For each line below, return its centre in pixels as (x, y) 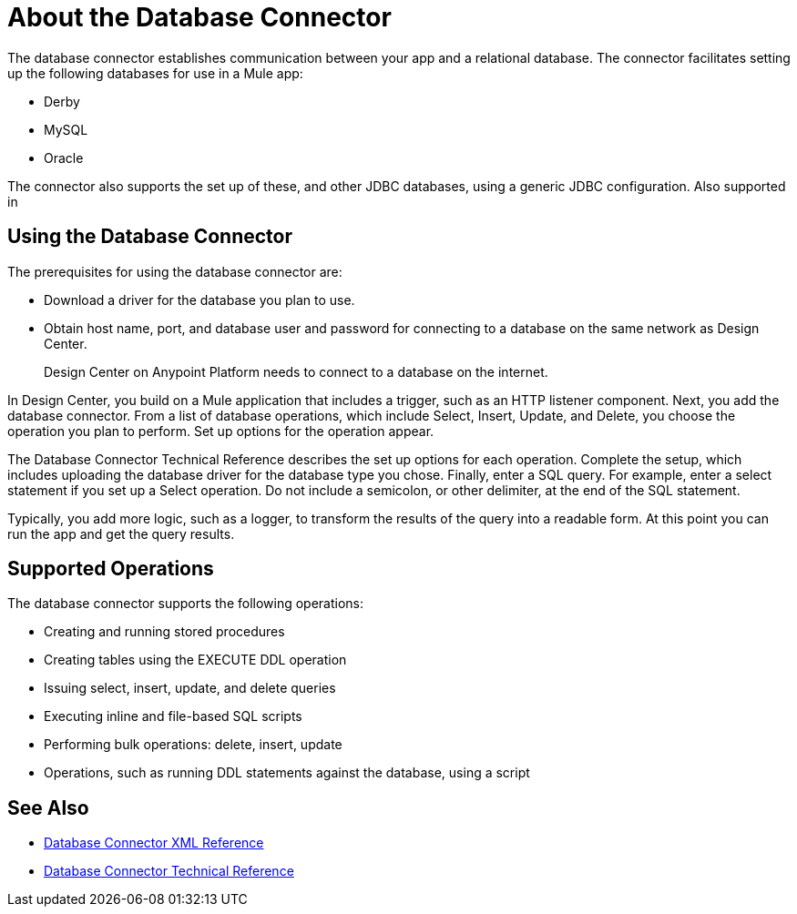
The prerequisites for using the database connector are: (175, 271)
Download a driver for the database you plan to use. (199, 300)
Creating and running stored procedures (164, 632)
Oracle (64, 157)
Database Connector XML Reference (154, 843)
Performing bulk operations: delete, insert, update (193, 745)
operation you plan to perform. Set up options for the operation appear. (221, 431)
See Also (48, 807)
